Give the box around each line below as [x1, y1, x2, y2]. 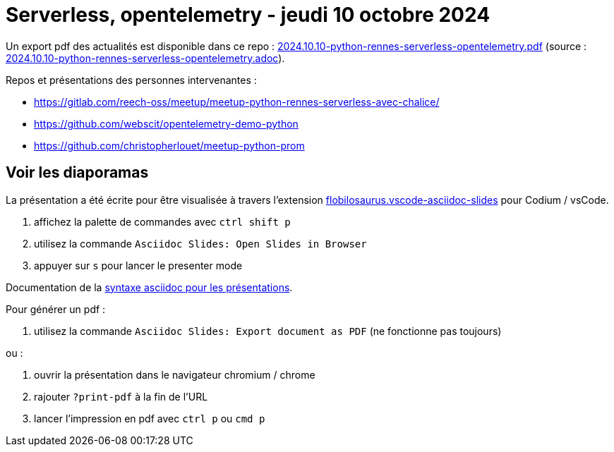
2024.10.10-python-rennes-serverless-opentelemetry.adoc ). [6, 51, 285, 64]
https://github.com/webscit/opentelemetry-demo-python [34, 117, 299, 130]
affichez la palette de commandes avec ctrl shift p [34, 215, 291, 228]
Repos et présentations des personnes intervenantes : [6, 73, 257, 86]
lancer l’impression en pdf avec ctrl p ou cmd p [34, 412, 265, 424]
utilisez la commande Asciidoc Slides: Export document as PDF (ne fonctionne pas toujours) [34, 324, 502, 337]
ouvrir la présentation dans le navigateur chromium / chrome [34, 368, 315, 381]
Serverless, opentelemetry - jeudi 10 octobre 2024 [6, 3, 490, 27]
